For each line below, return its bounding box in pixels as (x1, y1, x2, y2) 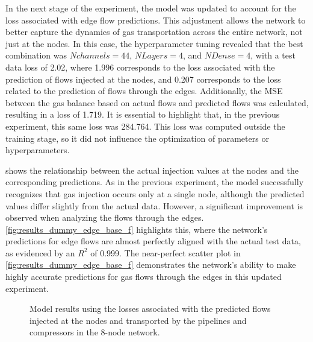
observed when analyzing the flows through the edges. (5, 211, 204, 224)
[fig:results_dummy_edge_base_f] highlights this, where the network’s (5, 223, 268, 235)
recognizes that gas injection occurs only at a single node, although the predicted (5, 187, 305, 200)
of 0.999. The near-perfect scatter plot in (90, 246, 241, 259)
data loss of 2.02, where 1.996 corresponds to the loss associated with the (5, 60, 275, 73)
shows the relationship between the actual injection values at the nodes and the (5, 163, 299, 176)
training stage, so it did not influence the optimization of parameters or (5, 131, 269, 144)
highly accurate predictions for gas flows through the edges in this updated (5, 270, 282, 283)
